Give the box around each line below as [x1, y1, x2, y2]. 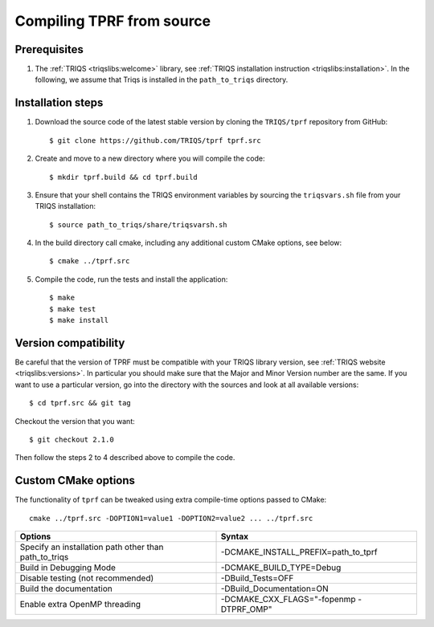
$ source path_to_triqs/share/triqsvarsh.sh [49, 220, 228, 229]
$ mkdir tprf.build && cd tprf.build [49, 173, 199, 181]
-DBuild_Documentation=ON [220, 583, 329, 594]
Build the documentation [19, 583, 113, 594]
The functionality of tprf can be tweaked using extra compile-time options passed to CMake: [14, 495, 327, 505]
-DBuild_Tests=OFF [220, 572, 294, 584]
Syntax [220, 531, 249, 542]
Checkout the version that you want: [14, 416, 136, 425]
